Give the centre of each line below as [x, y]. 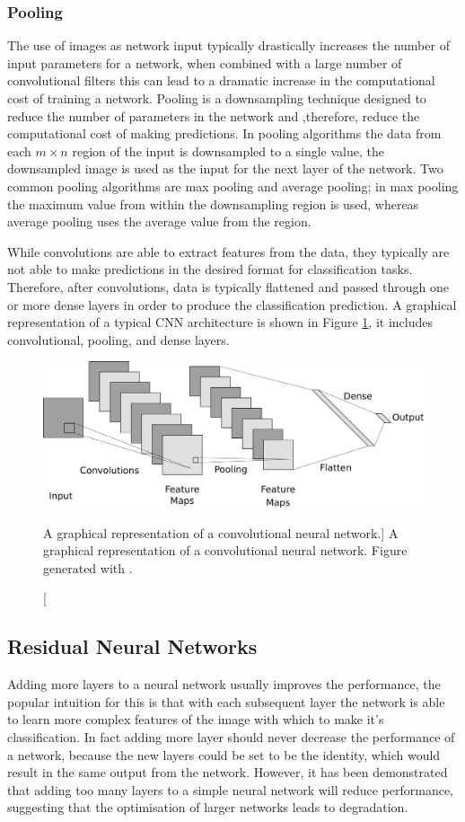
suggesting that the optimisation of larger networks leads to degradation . [208, 807]
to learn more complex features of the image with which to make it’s [196, 719]
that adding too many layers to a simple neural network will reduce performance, [230, 789]
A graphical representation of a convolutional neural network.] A [221, 532]
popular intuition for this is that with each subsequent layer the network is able [226, 701]
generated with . [88, 567]
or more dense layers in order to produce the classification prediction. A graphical [232, 304]
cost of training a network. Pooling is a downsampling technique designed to [217, 98]
